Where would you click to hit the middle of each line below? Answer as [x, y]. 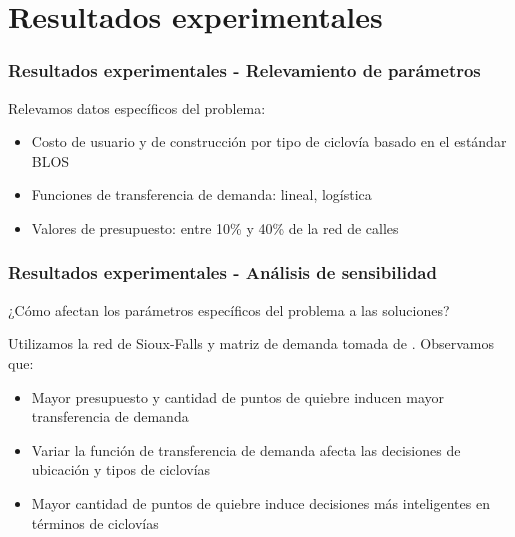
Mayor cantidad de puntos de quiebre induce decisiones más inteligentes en [260, 502]
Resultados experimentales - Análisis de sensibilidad [222, 272]
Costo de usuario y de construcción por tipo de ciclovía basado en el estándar [269, 141]
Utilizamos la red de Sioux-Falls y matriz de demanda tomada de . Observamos [251, 343]
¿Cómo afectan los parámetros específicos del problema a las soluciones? [229, 309]
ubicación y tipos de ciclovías [121, 469]
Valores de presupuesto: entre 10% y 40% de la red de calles [215, 227]
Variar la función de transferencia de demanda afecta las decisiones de [246, 449]
